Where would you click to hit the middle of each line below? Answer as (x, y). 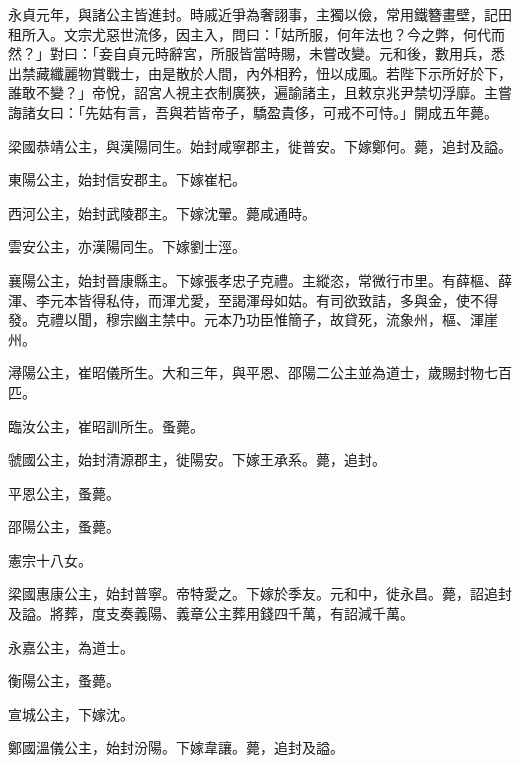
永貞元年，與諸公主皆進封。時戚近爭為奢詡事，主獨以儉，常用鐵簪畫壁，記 (253, 14)
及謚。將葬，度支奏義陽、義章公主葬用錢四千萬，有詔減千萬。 (211, 613)
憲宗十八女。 (50, 559)
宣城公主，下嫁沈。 (71, 713)
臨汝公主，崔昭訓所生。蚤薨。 (106, 425)
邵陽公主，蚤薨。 (64, 526)
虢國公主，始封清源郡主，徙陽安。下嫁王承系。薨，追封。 (197, 459)
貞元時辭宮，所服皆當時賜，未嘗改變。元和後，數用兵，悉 (315, 53)
